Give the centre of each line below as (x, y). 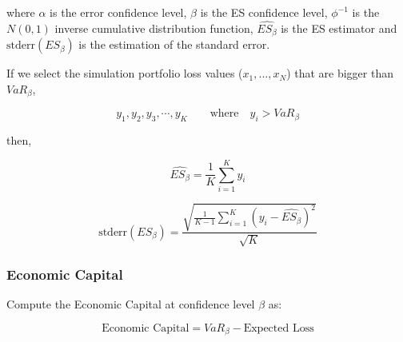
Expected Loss (279, 328)
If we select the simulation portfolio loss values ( (125, 73)
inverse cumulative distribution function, (154, 28)
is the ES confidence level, (264, 12)
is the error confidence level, (118, 12)
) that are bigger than (340, 73)
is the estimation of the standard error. (174, 44)
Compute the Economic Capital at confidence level (131, 304)
